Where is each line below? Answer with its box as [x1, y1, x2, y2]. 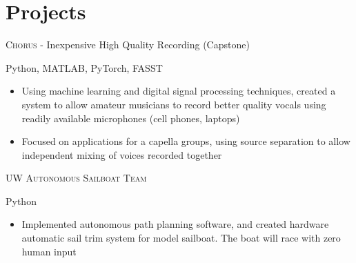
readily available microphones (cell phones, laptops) [21, 110, 240, 125]
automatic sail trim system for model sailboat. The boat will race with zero [21, 231, 341, 245]
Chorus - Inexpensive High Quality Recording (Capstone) [6, 37, 250, 52]
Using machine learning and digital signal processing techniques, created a [21, 84, 336, 98]
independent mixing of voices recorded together [21, 147, 222, 162]
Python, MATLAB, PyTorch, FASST [6, 60, 163, 75]
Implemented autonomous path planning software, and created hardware [21, 217, 329, 231]
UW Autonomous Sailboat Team [6, 171, 147, 185]
